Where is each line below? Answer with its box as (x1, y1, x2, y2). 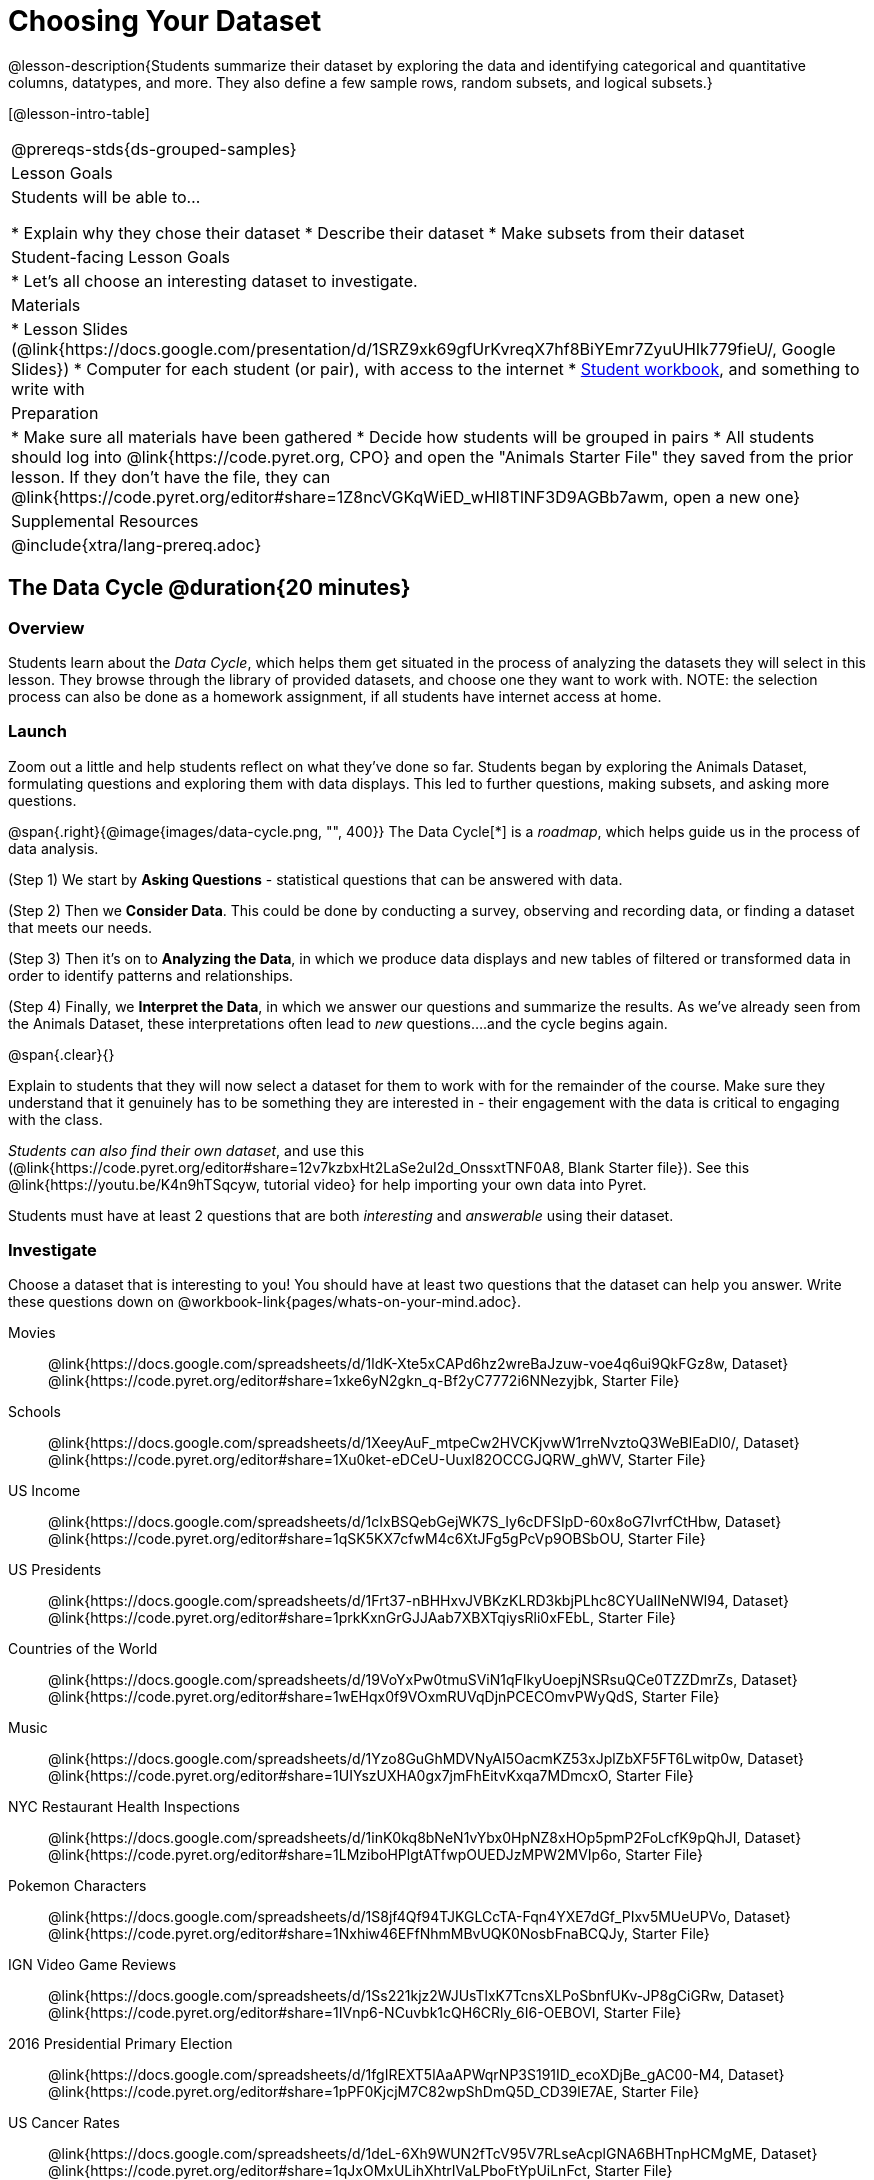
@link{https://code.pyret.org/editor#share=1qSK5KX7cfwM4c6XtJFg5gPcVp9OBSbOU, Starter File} (48, 1530, 706, 1548)
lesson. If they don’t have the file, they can (11, 466, 331, 487)
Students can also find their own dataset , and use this (8, 1141, 365, 1159)
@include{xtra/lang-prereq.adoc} (11, 534, 262, 555)
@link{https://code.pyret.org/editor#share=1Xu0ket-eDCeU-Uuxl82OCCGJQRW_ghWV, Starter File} (48, 1451, 706, 1469)
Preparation (11, 402, 99, 423)
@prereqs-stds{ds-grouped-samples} (11, 138, 297, 159)
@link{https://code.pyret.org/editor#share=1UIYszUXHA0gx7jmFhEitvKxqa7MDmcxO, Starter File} (48, 1767, 694, 1785)
